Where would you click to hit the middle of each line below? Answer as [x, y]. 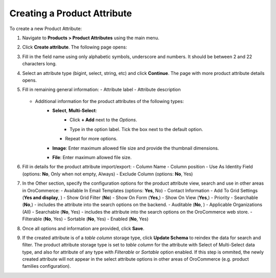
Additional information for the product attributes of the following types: [109, 101]
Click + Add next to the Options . [103, 120]
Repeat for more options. [91, 139]
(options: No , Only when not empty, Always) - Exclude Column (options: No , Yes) [108, 174]
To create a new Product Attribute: [45, 29]
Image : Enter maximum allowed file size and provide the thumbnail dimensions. [136, 148]
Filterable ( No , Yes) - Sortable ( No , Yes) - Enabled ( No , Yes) [85, 219]
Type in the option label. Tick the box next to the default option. [136, 129]
